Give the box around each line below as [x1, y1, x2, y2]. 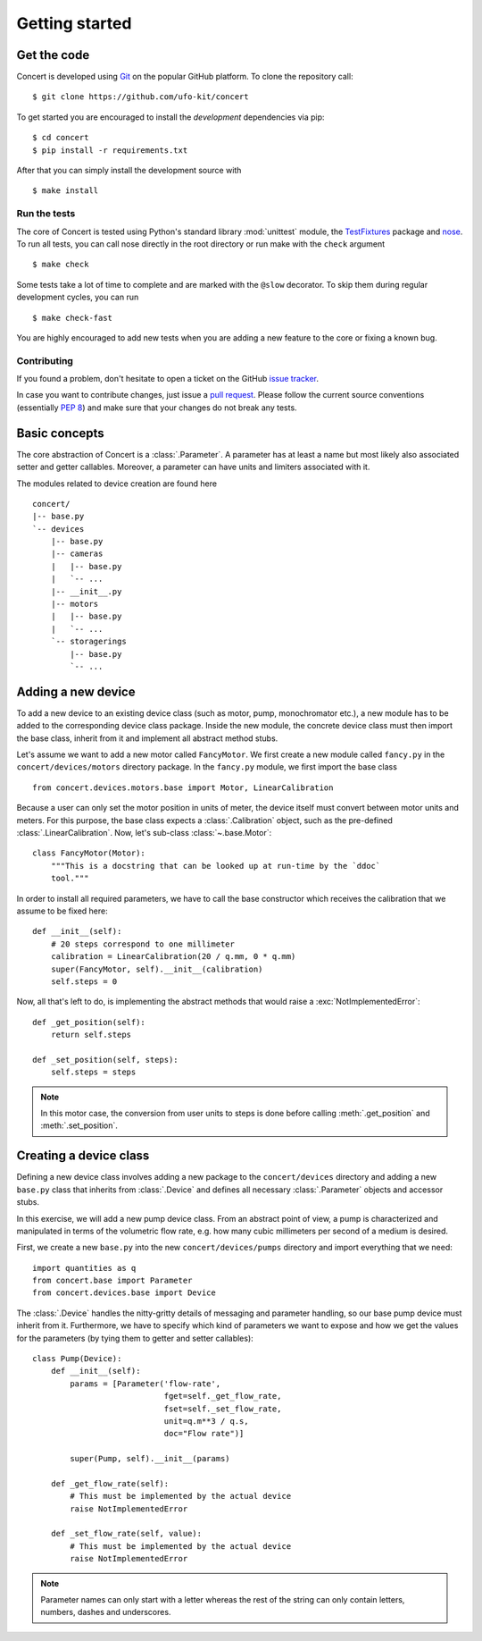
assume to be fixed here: [16, 905, 108, 916]
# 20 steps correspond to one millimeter [50, 938, 236, 949]
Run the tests [16, 207, 76, 220]
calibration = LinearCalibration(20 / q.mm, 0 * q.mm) [50, 952, 296, 962]
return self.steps [50, 1030, 132, 1040]
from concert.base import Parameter [32, 1275, 193, 1286]
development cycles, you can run [16, 291, 139, 303]
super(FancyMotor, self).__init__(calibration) [50, 964, 263, 974]
